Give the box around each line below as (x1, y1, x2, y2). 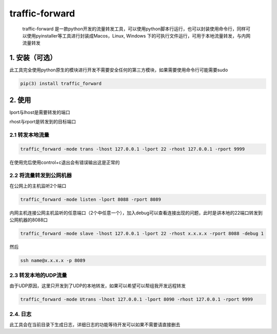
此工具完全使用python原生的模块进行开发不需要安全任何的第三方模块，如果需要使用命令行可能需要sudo (9, 67, 228, 73)
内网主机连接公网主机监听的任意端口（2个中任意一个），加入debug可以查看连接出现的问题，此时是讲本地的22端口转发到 (9, 210, 263, 216)
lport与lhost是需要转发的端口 (9, 109, 70, 115)
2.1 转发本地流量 (9, 131, 50, 138)
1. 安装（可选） (9, 53, 57, 62)
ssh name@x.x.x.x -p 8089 (20, 257, 86, 264)
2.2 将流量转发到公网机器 (9, 172, 72, 179)
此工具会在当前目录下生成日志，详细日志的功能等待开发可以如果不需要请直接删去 (9, 321, 181, 327)
